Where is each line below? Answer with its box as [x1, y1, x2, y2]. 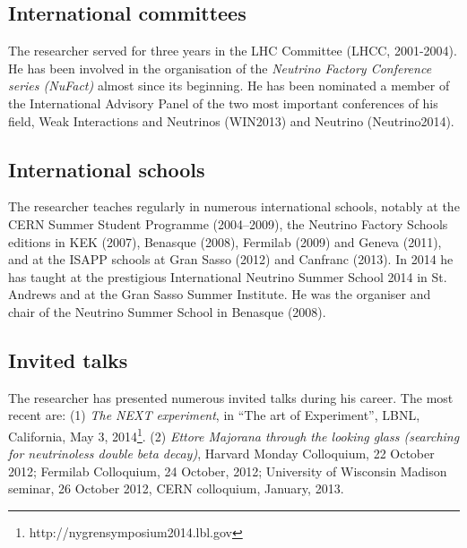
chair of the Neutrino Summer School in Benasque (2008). [8, 302, 326, 321]
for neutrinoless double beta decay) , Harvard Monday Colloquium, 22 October [8, 444, 435, 463]
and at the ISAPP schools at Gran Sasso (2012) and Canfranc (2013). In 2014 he [8, 250, 454, 269]
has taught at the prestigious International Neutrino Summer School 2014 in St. [8, 267, 447, 286]
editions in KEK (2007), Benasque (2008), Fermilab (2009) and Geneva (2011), [8, 232, 442, 251]
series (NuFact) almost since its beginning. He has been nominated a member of [8, 76, 450, 95]
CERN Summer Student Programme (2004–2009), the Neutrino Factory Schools [8, 214, 448, 233]
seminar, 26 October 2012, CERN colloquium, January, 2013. [8, 479, 344, 498]
